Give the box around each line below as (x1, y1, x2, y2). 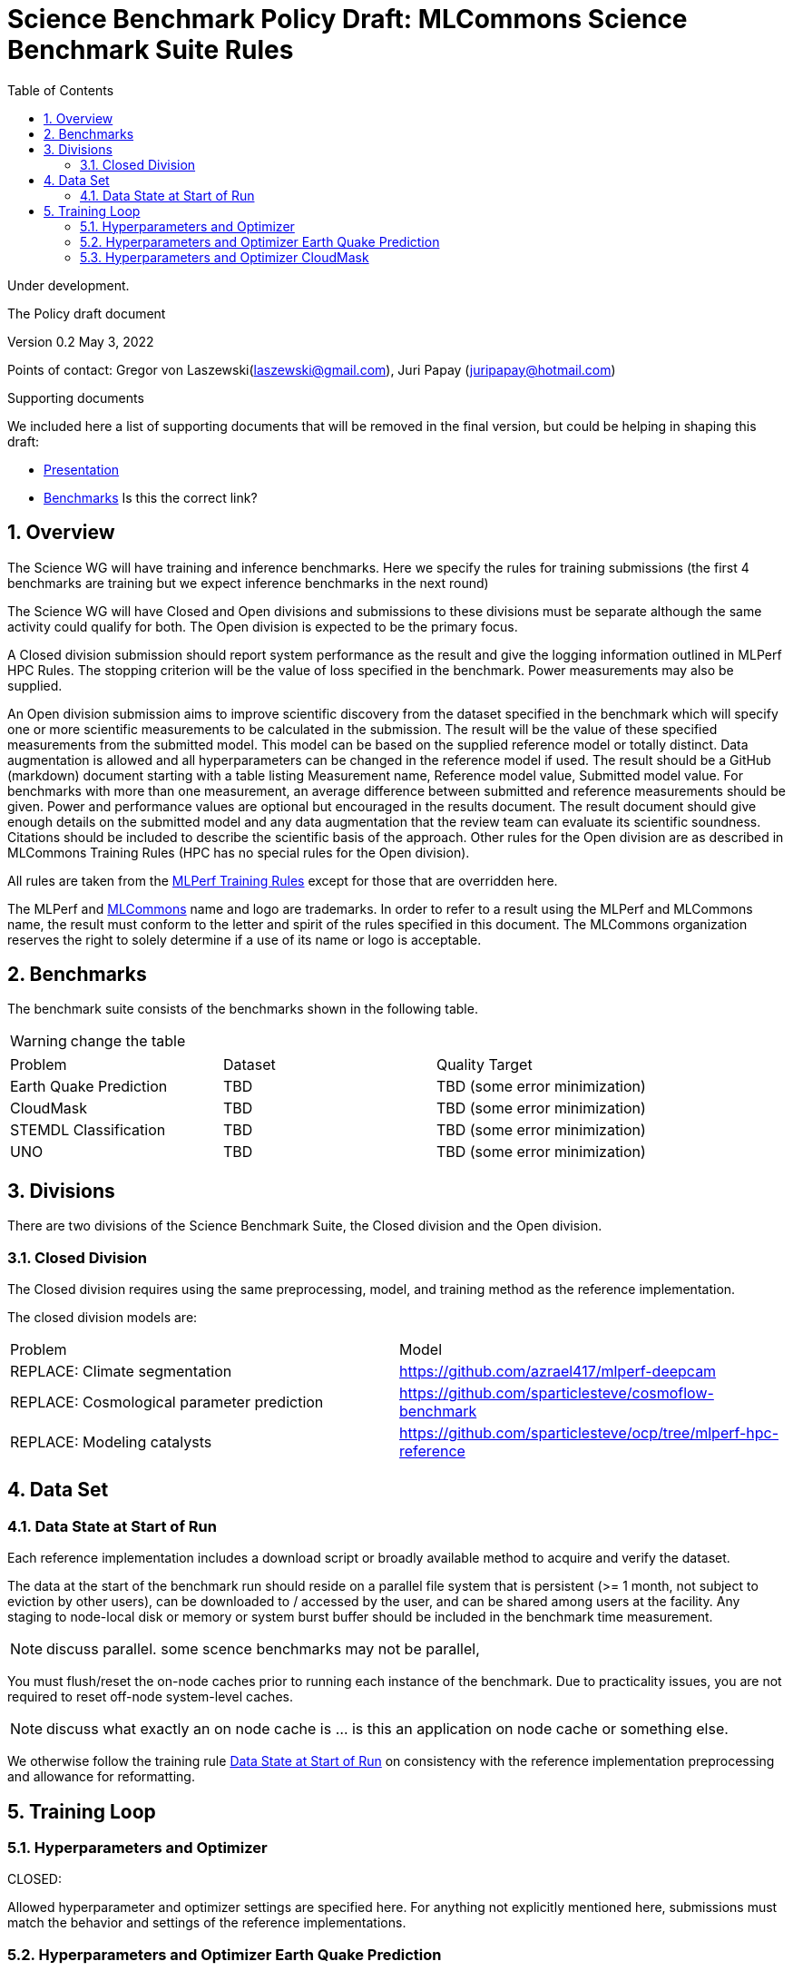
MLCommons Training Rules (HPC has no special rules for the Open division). (7, 844, 470, 860)
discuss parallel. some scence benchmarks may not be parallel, (46, 1640, 480, 1659)
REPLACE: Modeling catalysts (10, 1433, 212, 1452)
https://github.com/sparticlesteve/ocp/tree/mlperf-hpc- (399, 1424, 779, 1443)
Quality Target (436, 1055, 533, 1074)
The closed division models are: (7, 1309, 198, 1326)
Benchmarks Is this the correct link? (44, 489, 258, 505)
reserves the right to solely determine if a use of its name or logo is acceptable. (7, 931, 482, 947)
